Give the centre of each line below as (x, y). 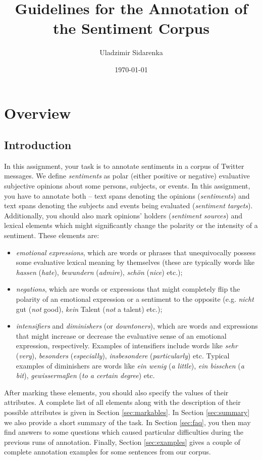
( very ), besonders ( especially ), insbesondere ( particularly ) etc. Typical (123, 355)
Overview (38, 112)
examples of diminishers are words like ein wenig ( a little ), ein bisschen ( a (130, 365)
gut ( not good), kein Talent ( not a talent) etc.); (89, 309)
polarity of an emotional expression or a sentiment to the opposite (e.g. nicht (135, 299)
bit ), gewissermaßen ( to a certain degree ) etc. (85, 375)
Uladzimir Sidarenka (131, 52)
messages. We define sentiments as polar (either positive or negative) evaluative (127, 176)
